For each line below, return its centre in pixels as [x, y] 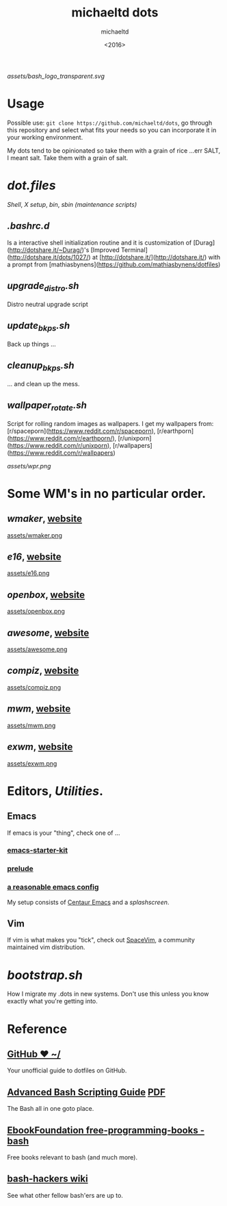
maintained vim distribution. [46, 947]
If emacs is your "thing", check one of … [64, 833]
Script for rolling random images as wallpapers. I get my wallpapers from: [110, 423]
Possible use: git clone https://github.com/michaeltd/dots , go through [110, 123]
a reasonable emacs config [53, 887]
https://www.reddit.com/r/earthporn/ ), [63, 438]
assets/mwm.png [31, 725]
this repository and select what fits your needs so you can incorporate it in [112, 130]
